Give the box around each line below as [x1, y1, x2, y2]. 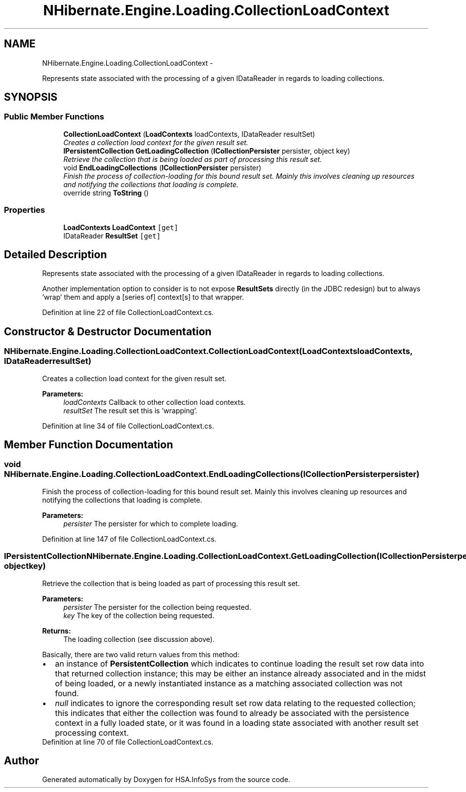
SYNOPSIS [4, 91, 58, 104]
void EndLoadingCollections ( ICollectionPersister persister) [63, 163, 262, 172]
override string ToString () [63, 188, 149, 197]
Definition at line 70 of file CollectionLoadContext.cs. [42, 737, 214, 746]
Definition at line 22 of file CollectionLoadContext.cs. [42, 308, 214, 317]
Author [4, 754, 39, 767]
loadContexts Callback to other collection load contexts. [63, 397, 246, 406]
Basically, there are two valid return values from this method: [42, 650, 239, 659]
